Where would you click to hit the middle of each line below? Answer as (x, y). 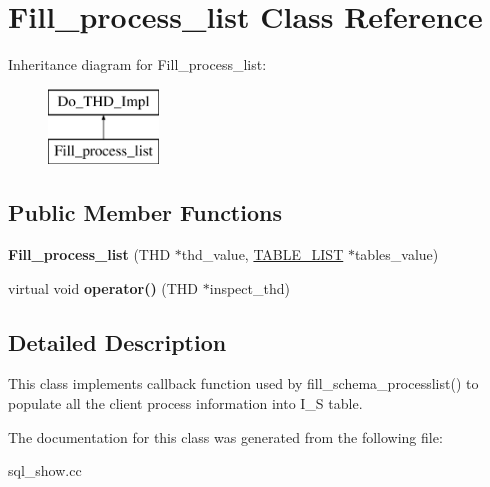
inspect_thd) (249, 287)
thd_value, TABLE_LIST (262, 254)
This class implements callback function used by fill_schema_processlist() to (243, 383)
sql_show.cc (45, 470)
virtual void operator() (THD (103, 287)
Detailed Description (117, 341)
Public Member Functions (145, 212)
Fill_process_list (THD (89, 254)
